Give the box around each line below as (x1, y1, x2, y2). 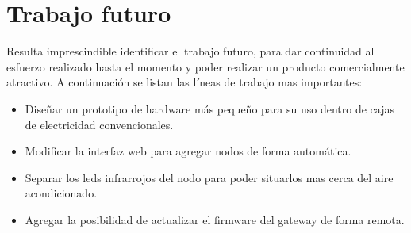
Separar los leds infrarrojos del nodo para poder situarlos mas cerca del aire (25, 169, 394, 185)
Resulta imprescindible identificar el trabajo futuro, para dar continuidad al (6, 43, 375, 59)
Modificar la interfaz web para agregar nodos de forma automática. (25, 143, 351, 159)
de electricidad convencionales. (25, 116, 174, 132)
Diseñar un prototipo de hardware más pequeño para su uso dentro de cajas (25, 100, 394, 116)
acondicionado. (25, 185, 98, 201)
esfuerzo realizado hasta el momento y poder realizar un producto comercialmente (6, 58, 405, 74)
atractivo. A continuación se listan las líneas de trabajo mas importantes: (6, 74, 363, 90)
